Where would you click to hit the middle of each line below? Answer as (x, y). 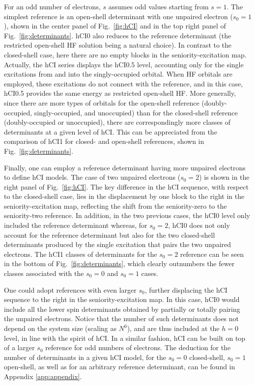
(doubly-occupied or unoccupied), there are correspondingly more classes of (117, 122)
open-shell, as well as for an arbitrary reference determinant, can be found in (120, 367)
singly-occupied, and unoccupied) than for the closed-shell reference (136, 112)
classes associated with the (44, 273)
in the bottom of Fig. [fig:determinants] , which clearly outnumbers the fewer (119, 263)
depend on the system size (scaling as (60, 328)
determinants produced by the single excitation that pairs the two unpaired (118, 244)
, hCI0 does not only (199, 225)
